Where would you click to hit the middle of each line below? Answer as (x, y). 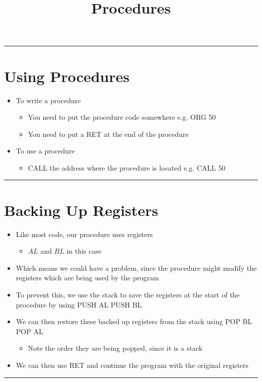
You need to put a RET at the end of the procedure (108, 134)
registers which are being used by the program (87, 278)
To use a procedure (45, 151)
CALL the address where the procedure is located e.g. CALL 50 (127, 167)
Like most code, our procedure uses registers (84, 234)
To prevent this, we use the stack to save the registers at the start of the (128, 294)
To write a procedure (48, 100)
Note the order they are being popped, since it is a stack (115, 348)
